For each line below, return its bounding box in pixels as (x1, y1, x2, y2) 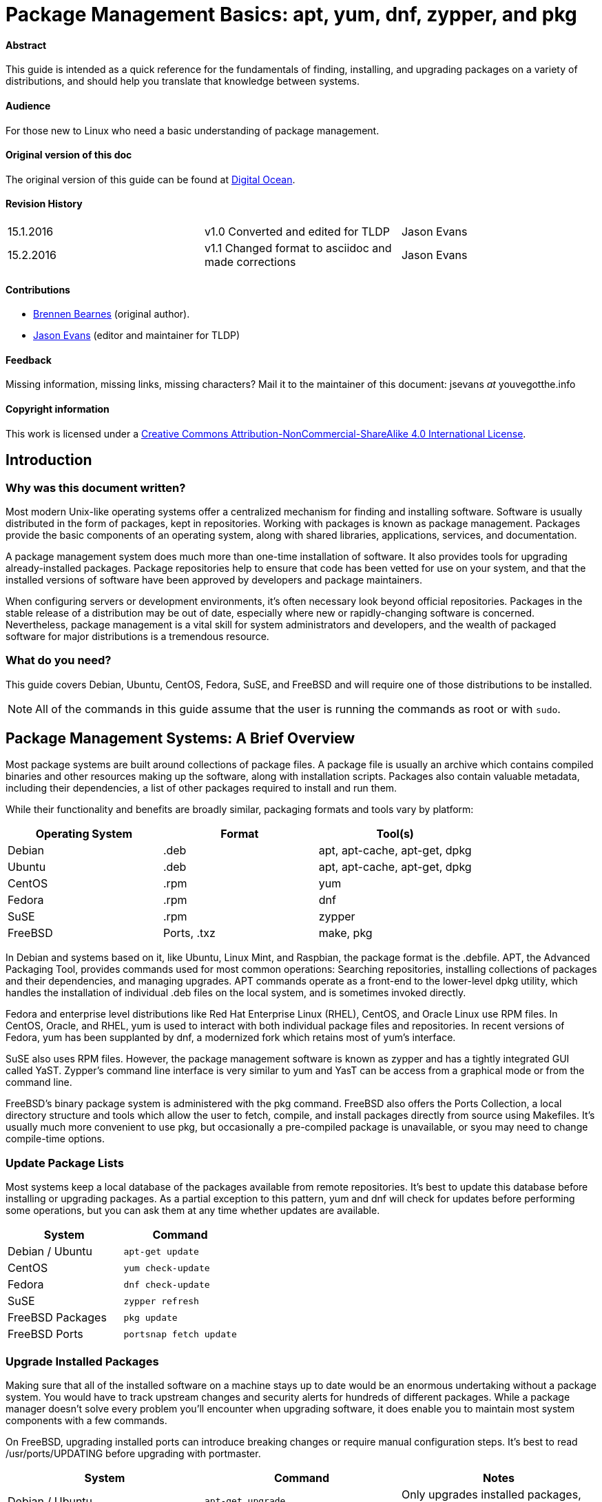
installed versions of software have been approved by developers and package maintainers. (6, 573, 422, 586)
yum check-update (123, 1262, 210, 1273)
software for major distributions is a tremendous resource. (6, 630, 269, 642)
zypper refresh (123, 1295, 199, 1306)
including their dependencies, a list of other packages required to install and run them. (6, 782, 397, 794)
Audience (6, 99, 51, 112)
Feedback (6, 353, 52, 366)
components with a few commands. (6, 1414, 167, 1426)
